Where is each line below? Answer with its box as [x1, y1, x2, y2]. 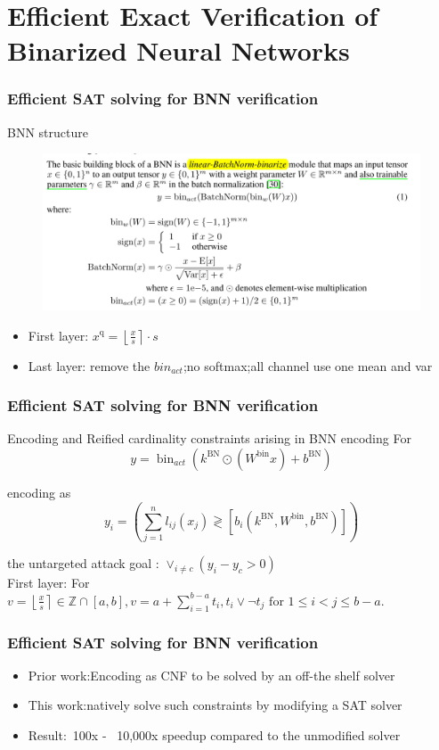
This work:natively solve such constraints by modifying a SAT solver [28, 696, 402, 714]
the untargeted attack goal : [7, 554, 159, 573]
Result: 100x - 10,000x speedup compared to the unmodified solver [28, 726, 401, 745]
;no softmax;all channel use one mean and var [183, 356, 433, 375]
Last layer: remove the [28, 356, 150, 375]
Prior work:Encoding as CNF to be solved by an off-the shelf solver [28, 665, 395, 684]
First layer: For [7, 573, 90, 592]
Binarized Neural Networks [7, 32, 350, 69]
